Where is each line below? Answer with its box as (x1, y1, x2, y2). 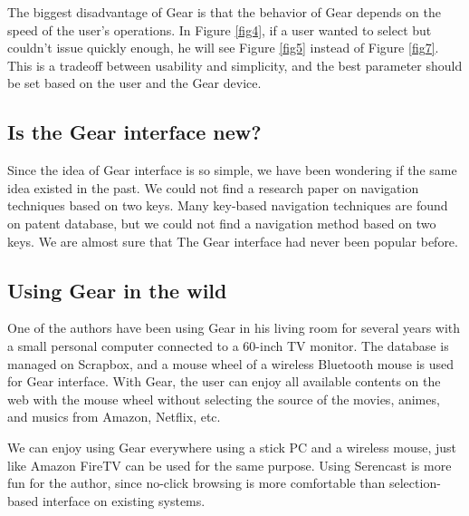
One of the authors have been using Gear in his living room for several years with (7, 318, 461, 337)
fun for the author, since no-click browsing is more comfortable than (7, 473, 386, 492)
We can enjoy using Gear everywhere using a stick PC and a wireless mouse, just (7, 437, 456, 456)
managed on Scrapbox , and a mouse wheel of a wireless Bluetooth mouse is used (7, 354, 455, 373)
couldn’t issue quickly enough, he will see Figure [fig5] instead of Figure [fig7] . (7, 38, 439, 57)
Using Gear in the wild (7, 276, 227, 304)
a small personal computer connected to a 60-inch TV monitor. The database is (7, 336, 449, 355)
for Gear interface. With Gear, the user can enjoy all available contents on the (7, 372, 441, 391)
